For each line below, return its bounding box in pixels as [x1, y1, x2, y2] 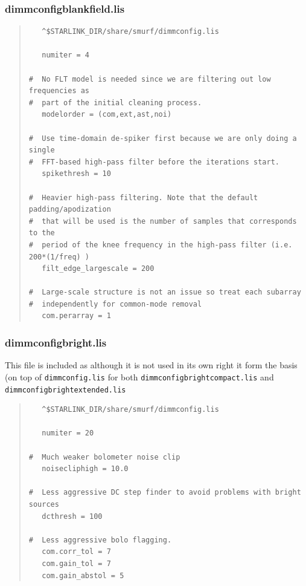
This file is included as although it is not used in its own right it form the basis [5, 359, 298, 371]
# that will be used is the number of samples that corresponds [28, 216, 297, 226]
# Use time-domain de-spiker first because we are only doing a [28, 134, 297, 143]
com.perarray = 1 [42, 311, 111, 321]
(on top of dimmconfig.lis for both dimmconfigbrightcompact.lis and [5, 370, 274, 383]
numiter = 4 [42, 51, 90, 60]
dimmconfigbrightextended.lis [5, 385, 126, 394]
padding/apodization [28, 205, 111, 214]
